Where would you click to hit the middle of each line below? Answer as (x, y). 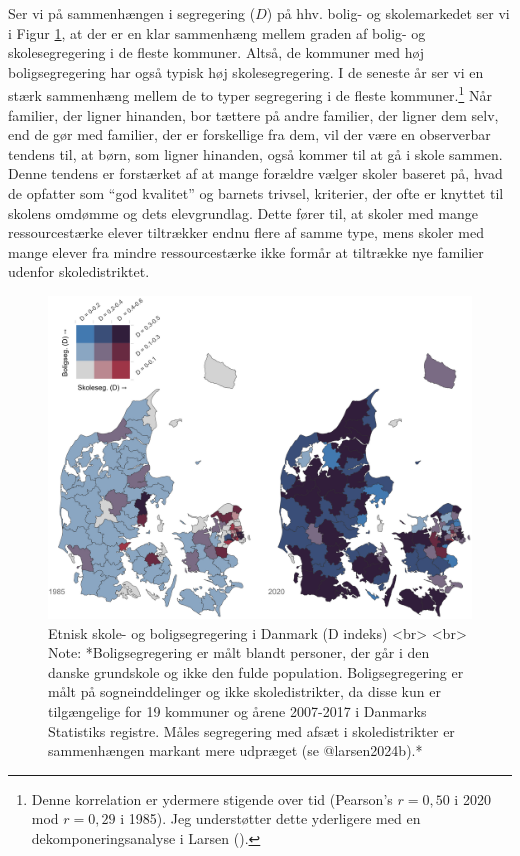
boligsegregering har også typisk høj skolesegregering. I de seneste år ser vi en (246, 71)
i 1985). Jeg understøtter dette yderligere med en (270, 818)
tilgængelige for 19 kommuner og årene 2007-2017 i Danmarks (237, 710)
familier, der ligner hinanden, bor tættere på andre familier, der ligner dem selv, (253, 114)
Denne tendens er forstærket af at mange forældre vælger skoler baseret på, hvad (255, 173)
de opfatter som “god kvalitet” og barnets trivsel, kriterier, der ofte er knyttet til (256, 193)
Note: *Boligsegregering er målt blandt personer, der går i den (239, 652)
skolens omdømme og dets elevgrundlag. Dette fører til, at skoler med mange (243, 212)
